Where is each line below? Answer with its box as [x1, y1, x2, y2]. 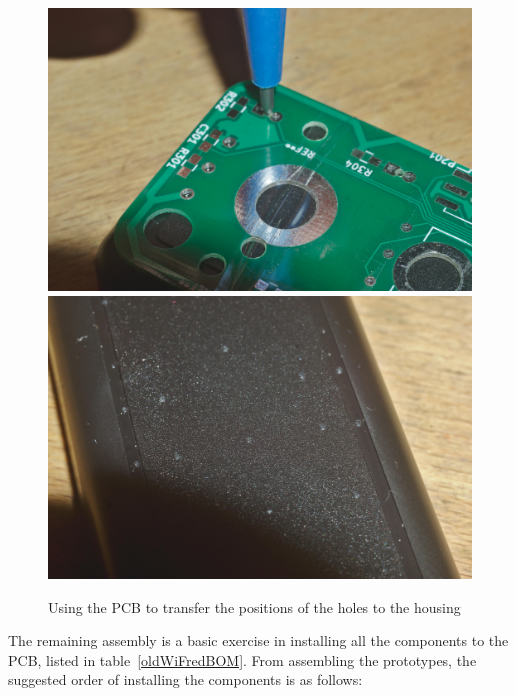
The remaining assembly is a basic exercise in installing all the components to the [8, 630, 509, 651]
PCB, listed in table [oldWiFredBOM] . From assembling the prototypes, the [8, 649, 477, 670]
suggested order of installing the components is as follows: [8, 669, 363, 690]
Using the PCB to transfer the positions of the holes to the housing [48, 596, 461, 617]
